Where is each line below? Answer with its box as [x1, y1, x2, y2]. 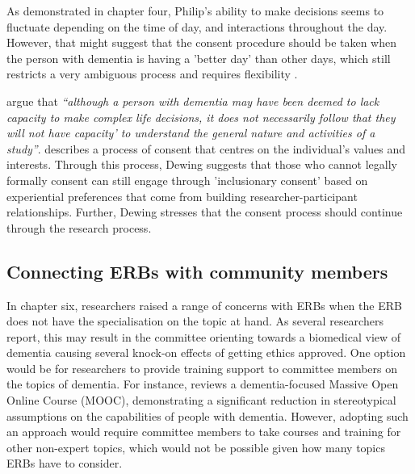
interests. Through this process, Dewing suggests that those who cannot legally [6, 156, 397, 173]
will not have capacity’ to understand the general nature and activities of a [6, 124, 375, 141]
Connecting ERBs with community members [6, 258, 388, 283]
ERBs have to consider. [6, 455, 123, 472]
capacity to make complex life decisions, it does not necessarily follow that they [6, 108, 396, 125]
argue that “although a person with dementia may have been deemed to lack [6, 92, 379, 109]
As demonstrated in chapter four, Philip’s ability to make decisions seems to [6, 2, 384, 19]
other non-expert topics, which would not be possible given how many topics [6, 438, 385, 455]
